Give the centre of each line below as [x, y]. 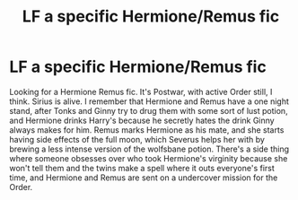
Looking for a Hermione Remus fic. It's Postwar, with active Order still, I [141, 91]
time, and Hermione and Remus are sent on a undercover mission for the [144, 178]
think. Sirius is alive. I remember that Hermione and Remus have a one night [149, 101]
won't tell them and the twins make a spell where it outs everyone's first [142, 168]
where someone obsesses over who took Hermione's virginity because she [149, 158]
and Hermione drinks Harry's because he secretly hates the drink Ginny [142, 120]
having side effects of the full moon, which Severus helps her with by [137, 139]
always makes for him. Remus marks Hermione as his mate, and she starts [147, 130]
